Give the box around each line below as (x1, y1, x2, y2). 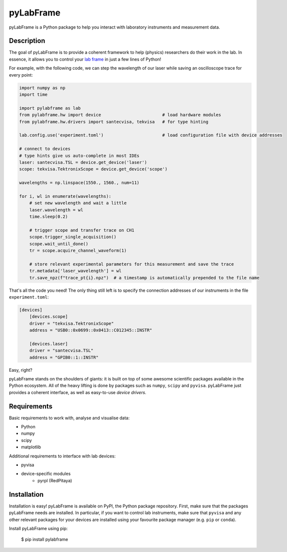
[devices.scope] (29, 314, 68, 319)
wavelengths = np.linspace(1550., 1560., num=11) (19, 180, 140, 186)
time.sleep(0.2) (29, 214, 68, 220)
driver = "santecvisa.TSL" (29, 348, 94, 353)
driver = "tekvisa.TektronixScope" (29, 320, 114, 326)
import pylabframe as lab (19, 105, 81, 111)
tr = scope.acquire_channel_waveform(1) (29, 248, 127, 253)
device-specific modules (21, 471, 71, 477)
